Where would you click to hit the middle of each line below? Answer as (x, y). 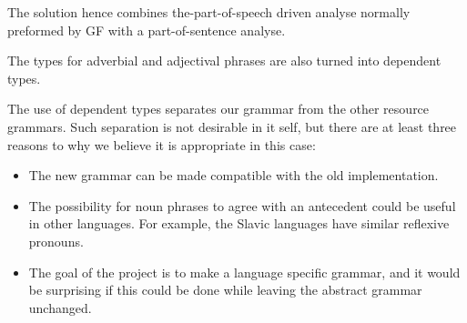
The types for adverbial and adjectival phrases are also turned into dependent (224, 61)
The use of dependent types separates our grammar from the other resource (218, 109)
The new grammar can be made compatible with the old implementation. (233, 175)
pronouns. (56, 241)
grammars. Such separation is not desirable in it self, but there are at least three (232, 126)
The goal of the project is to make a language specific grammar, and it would (244, 272)
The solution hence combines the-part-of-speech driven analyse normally (209, 12)
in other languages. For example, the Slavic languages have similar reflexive (239, 223)
